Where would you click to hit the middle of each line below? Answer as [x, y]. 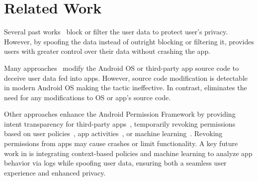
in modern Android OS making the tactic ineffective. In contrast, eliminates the [126, 88]
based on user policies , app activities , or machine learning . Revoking [113, 133]
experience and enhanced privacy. [55, 172]
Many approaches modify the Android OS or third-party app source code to [122, 68]
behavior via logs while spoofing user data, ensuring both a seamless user [115, 163]
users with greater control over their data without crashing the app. [107, 51]
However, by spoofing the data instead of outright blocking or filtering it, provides [129, 41]
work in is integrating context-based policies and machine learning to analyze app [128, 153]
